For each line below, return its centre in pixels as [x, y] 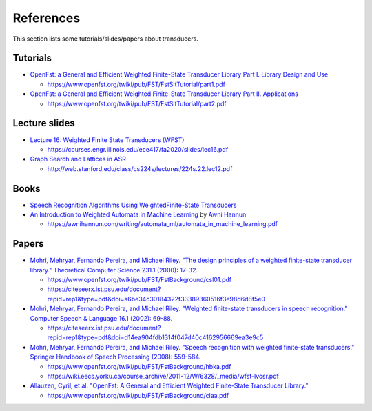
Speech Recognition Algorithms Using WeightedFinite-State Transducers [133, 205]
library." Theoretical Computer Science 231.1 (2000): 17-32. [114, 270]
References [46, 18]
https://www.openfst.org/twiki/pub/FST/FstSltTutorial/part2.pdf [137, 103]
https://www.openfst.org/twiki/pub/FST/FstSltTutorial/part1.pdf [136, 84]
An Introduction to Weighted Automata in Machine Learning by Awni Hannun [138, 214]
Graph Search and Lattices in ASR [78, 159]
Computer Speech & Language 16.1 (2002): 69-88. [101, 318]
